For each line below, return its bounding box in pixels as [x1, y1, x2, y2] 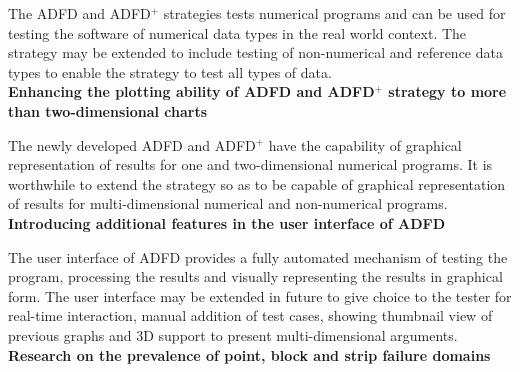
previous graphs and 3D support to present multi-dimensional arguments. [8, 324, 458, 345]
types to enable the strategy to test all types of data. [8, 61, 332, 82]
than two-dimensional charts [8, 100, 208, 121]
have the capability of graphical [268, 134, 462, 155]
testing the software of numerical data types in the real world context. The [8, 22, 467, 43]
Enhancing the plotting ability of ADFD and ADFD [8, 81, 375, 102]
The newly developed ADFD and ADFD [8, 134, 256, 155]
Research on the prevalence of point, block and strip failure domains [8, 344, 491, 365]
